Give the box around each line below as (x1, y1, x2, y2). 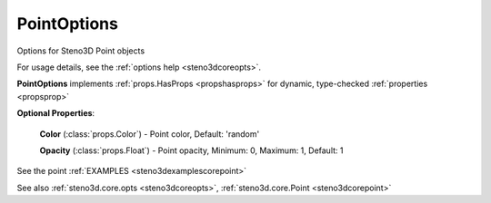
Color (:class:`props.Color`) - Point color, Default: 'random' (39, 128, 260, 140)
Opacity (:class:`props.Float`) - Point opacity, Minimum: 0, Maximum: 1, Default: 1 (39, 145, 344, 156)
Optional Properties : (16, 108, 95, 119)
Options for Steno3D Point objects (16, 45, 145, 56)
